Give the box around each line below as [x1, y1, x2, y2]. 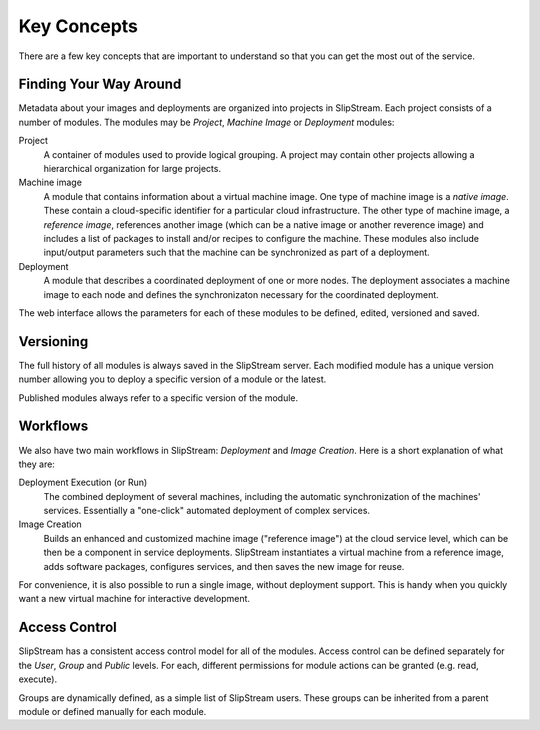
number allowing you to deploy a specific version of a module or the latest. [18, 373, 327, 385]
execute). [18, 673, 58, 685]
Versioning [18, 333, 89, 350]
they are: [18, 458, 55, 470]
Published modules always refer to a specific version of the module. [18, 391, 299, 404]
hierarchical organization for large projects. [43, 163, 222, 175]
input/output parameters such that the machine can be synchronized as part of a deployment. [43, 246, 430, 259]
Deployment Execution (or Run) [18, 476, 148, 489]
